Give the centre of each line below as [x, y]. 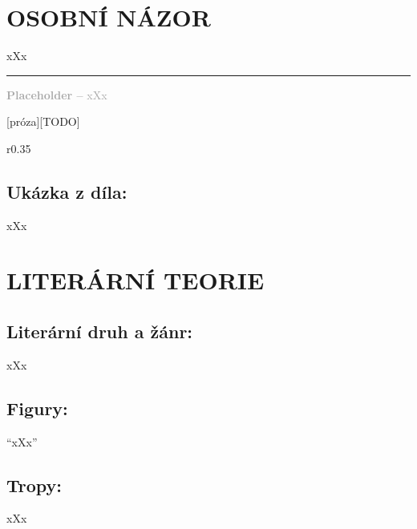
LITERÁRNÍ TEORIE [136, 280]
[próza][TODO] [43, 121]
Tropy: [34, 485]
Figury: [37, 408]
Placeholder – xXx [57, 94]
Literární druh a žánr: [100, 331]
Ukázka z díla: [67, 191]
